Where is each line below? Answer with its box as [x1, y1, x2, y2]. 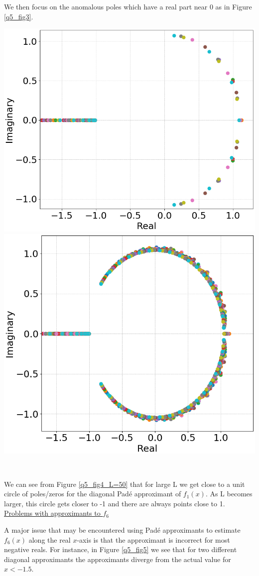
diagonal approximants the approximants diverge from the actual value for [4, 554, 231, 564]
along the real [28, 534, 71, 545]
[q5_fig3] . [4, 11, 33, 21]
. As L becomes [205, 488, 253, 499]
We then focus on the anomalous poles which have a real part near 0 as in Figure [4, 1, 252, 11]
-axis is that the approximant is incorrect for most [77, 534, 230, 545]
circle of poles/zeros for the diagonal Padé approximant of [4, 488, 181, 499]
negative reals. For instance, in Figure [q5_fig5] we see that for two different [4, 544, 237, 555]
